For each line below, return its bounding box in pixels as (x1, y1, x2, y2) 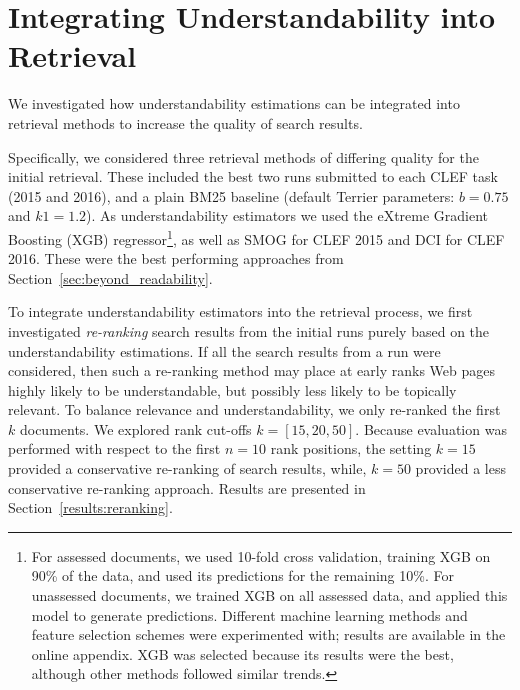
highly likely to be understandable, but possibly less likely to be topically (8, 379, 457, 400)
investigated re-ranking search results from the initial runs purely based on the (8, 320, 490, 341)
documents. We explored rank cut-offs (19, 418, 252, 439)
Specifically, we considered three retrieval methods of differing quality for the (8, 146, 479, 167)
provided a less (415, 458, 507, 479)
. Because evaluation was (355, 418, 507, 439)
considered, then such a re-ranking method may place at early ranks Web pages (8, 360, 495, 381)
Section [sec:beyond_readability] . (8, 267, 213, 288)
